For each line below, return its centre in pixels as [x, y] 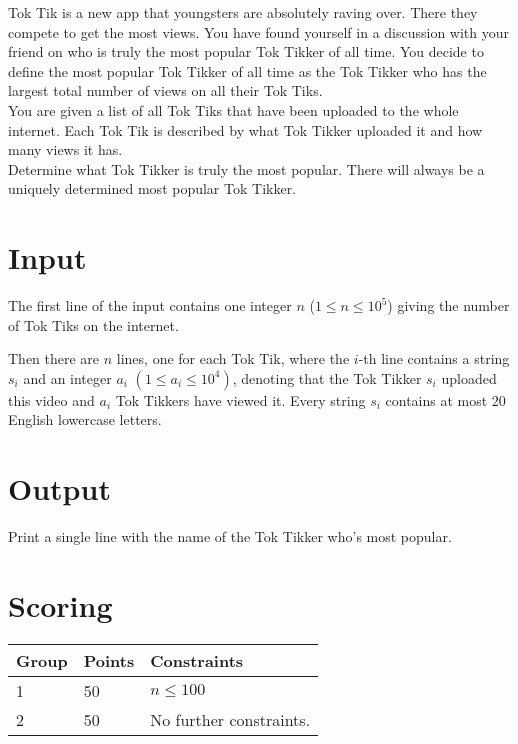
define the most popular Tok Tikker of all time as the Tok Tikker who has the [247, 70]
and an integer [67, 377]
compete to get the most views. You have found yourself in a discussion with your [259, 31]
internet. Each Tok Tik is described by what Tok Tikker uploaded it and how [245, 129]
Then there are [54, 358]
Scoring [60, 604]
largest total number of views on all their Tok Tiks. [165, 90]
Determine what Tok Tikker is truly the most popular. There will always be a [246, 168]
